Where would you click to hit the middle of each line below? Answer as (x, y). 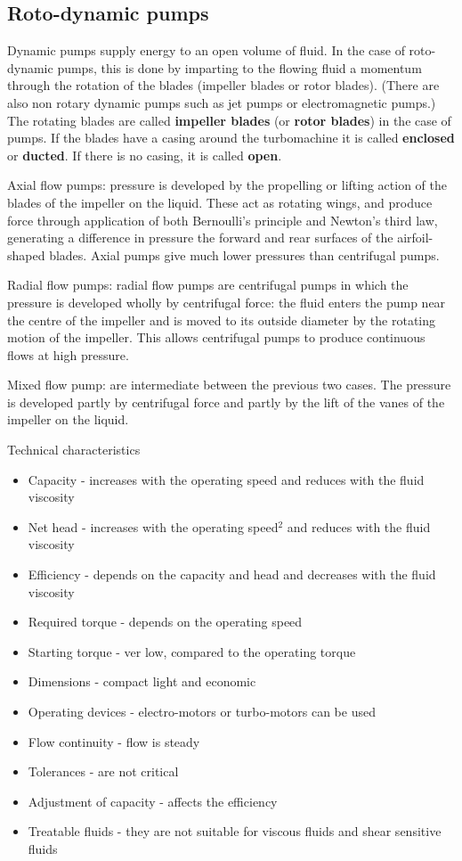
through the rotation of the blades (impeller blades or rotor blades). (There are (223, 85)
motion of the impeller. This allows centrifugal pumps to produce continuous (216, 337)
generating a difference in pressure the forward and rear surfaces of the (200, 238)
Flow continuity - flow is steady (114, 741)
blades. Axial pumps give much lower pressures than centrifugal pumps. (244, 254)
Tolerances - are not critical (103, 771)
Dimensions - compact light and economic (142, 681)
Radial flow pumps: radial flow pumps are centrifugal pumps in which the (208, 285)
